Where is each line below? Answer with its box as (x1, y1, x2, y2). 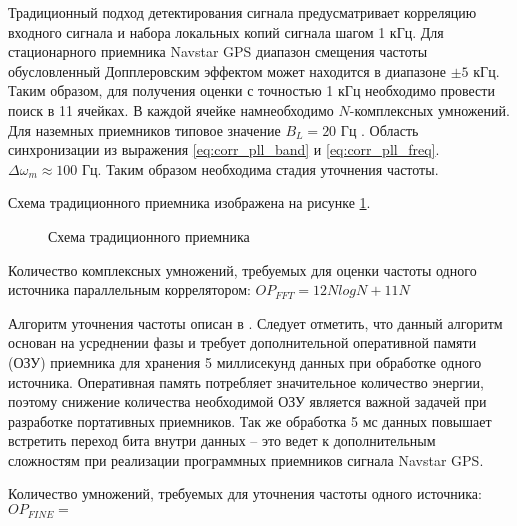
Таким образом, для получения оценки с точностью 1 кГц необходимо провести (8, 80, 495, 101)
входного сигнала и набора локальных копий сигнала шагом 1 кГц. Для (8, 21, 444, 42)
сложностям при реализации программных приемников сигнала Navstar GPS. (8, 449, 484, 470)
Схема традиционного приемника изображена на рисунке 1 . (8, 192, 371, 213)
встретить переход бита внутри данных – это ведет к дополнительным (8, 430, 436, 451)
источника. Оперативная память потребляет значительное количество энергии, (8, 371, 484, 392)
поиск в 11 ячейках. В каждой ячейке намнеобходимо (8, 99, 334, 120)
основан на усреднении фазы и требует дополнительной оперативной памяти (8, 332, 477, 353)
